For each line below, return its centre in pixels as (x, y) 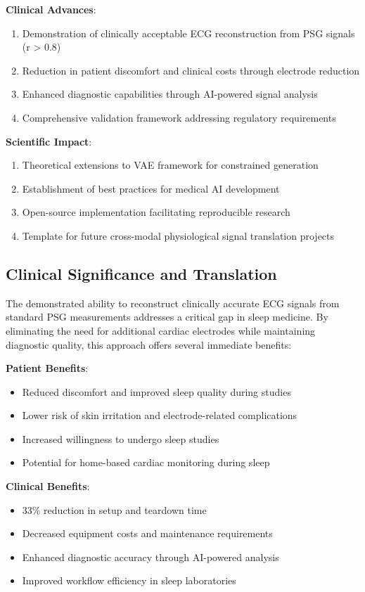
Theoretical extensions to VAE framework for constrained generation (170, 165)
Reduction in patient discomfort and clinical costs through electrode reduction (191, 70)
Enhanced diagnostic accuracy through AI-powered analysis (151, 556)
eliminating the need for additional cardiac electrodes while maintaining (161, 330)
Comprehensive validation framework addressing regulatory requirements (179, 117)
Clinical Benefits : (48, 486)
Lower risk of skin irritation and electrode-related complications (160, 415)
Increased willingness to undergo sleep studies (121, 438)
